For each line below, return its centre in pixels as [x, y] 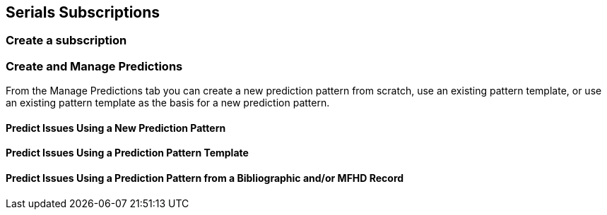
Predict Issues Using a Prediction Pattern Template [127, 153]
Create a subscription [66, 41]
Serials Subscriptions [83, 12]
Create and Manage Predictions [94, 66]
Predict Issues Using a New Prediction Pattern [116, 128]
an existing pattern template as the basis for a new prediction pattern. [168, 103]
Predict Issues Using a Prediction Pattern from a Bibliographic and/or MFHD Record [205, 178]
